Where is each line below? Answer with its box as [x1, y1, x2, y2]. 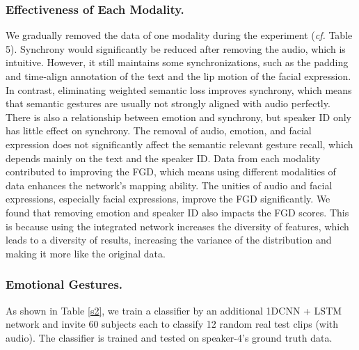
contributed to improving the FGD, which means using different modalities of [6, 164, 336, 179]
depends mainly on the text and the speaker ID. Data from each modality [6, 150, 321, 165]
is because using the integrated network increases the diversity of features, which [6, 218, 349, 233]
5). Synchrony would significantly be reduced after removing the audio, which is [6, 41, 346, 56]
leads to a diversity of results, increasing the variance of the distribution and [6, 232, 332, 247]
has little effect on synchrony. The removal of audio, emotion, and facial [6, 123, 312, 138]
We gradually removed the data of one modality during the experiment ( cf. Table [6, 28, 353, 42]
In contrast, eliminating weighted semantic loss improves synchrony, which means [6, 82, 352, 97]
